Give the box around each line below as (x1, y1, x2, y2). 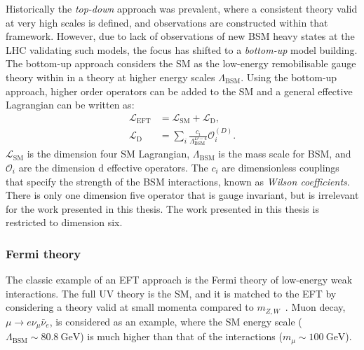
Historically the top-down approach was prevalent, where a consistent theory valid (6, 1, 358, 15)
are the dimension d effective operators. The (18, 160, 208, 174)
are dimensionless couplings (222, 160, 339, 174)
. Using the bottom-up (241, 69, 337, 84)
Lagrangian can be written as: (6, 97, 135, 112)
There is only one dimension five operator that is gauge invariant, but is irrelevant (6, 188, 359, 202)
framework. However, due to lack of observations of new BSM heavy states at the (6, 29, 355, 43)
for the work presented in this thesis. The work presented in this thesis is (6, 201, 319, 216)
